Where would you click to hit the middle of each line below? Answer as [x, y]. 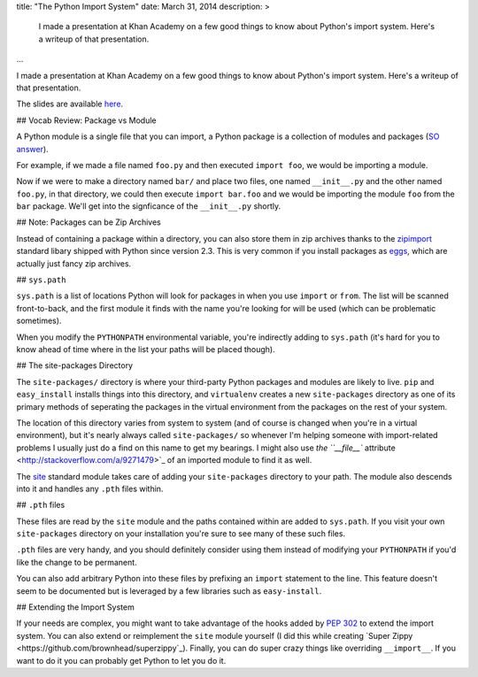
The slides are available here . [70, 104]
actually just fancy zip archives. [74, 263]
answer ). [32, 149]
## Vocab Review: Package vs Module [86, 120]
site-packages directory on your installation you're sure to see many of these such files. [181, 534]
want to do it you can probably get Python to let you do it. [121, 660]
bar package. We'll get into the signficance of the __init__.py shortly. [149, 206]
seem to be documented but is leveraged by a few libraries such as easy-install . [169, 591]
